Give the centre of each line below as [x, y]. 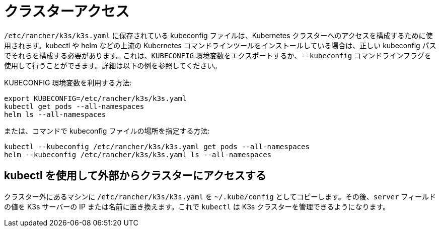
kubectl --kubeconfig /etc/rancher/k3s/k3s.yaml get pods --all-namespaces [157, 146]
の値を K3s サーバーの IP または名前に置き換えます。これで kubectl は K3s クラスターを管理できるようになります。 [197, 206]
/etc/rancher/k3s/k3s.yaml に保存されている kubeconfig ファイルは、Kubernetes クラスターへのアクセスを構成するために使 [218, 35]
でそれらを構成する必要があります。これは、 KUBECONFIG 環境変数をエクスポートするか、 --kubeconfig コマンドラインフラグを [218, 55]
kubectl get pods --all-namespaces [74, 106]
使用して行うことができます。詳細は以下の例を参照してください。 [113, 65]
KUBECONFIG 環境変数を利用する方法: [68, 82]
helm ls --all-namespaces [55, 114]
